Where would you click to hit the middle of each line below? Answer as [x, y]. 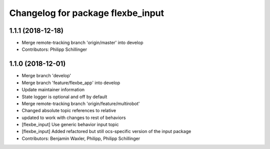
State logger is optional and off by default [64, 97]
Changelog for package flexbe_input [87, 13]
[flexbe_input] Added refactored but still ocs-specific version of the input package [106, 132]
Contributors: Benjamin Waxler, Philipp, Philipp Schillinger [81, 138]
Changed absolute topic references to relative [69, 111]
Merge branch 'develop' [46, 76]
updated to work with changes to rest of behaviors [74, 118]
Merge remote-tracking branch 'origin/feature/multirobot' [81, 103]
